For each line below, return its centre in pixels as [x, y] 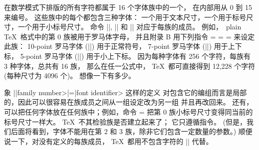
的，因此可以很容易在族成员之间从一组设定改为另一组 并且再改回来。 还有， [129, 102]
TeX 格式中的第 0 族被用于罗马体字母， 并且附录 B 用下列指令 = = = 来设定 [129, 36]
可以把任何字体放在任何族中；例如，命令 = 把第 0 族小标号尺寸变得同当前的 [129, 111]
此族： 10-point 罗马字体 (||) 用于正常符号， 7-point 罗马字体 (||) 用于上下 [123, 46]
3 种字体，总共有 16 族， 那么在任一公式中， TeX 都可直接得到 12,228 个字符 [130, 66]
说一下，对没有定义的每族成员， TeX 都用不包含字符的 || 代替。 [109, 141]
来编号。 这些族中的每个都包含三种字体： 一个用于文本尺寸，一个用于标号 [125, 17]
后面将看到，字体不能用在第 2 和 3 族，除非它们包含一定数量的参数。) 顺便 [131, 131]
